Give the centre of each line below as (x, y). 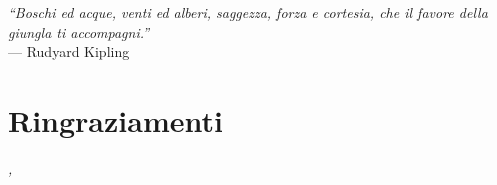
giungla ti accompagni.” (79, 31)
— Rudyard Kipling (69, 51)
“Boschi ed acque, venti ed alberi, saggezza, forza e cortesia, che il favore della (248, 12)
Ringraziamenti (115, 119)
